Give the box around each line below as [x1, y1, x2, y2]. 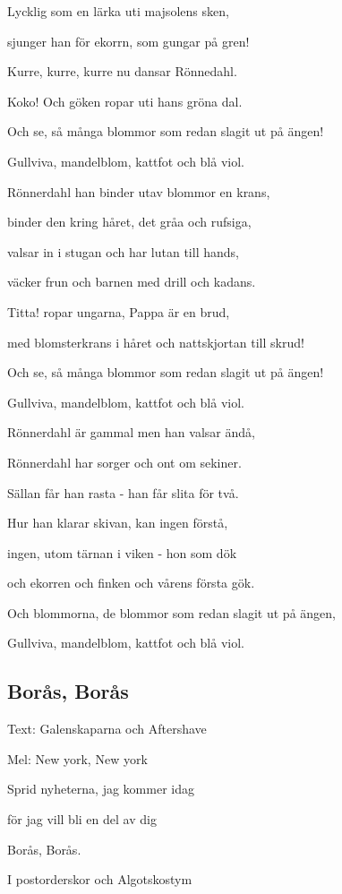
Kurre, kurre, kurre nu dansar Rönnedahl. [7, 62, 237, 81]
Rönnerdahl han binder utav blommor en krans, [7, 182, 270, 201]
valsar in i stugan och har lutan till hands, [7, 242, 239, 261]
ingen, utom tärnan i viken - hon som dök [7, 543, 237, 562]
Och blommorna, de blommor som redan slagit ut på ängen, [7, 603, 336, 622]
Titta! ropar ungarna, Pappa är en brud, [7, 302, 230, 321]
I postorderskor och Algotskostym [7, 870, 192, 889]
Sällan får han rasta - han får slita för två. [7, 483, 239, 502]
